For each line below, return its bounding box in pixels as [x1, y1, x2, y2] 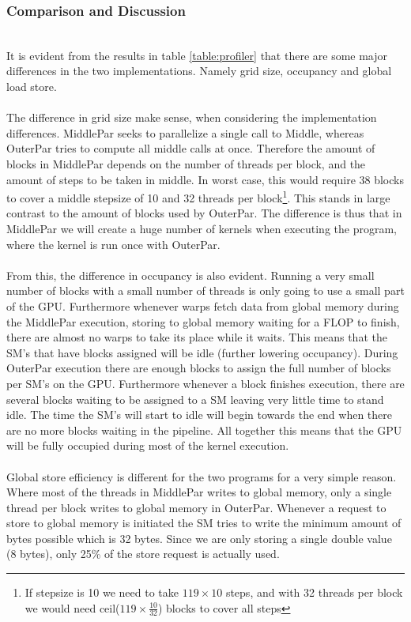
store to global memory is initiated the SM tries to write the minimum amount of [6, 515, 402, 531]
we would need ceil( [25, 599, 120, 616]
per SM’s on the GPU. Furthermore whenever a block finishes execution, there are [6, 375, 405, 391]
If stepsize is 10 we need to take [25, 584, 179, 601]
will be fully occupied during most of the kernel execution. [6, 437, 289, 454]
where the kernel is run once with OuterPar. [6, 236, 221, 252]
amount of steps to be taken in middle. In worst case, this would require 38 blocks [6, 171, 404, 187]
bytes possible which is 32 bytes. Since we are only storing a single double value [6, 530, 392, 546]
